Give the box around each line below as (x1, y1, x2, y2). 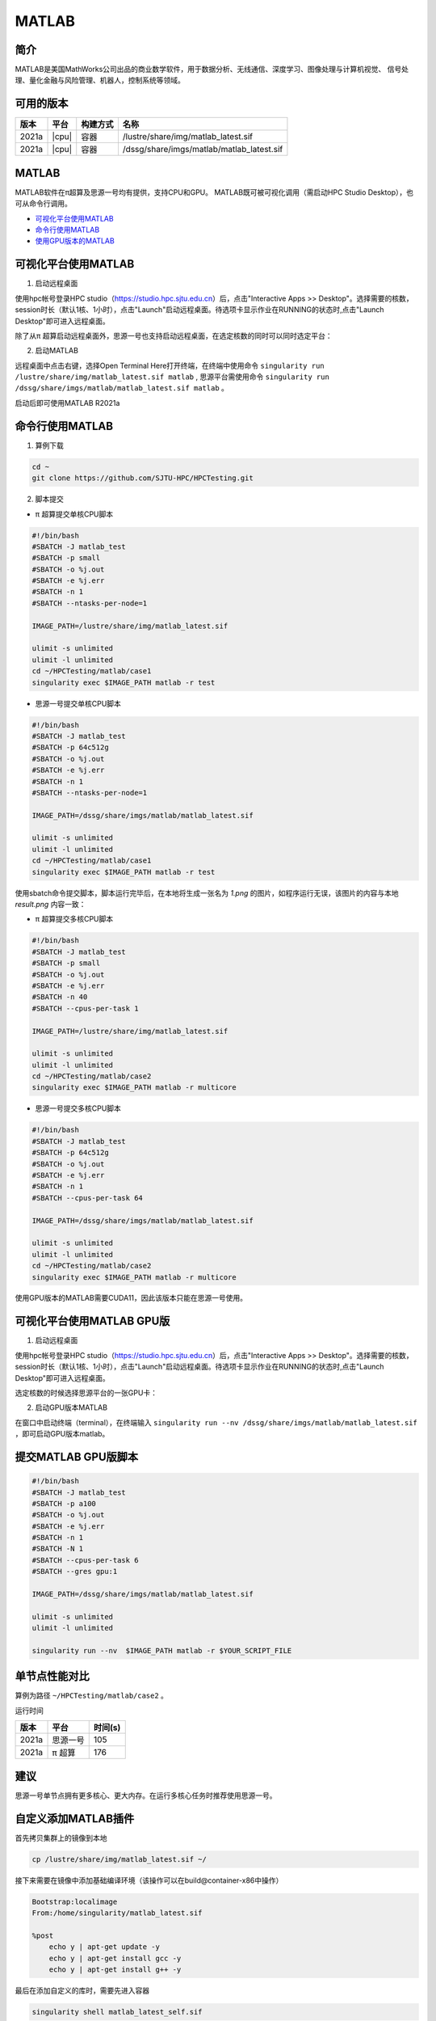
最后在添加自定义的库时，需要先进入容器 (15, 1985, 149, 1995)
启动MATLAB (35, 346, 78, 356)
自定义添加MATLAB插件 (15, 1812, 135, 1825)
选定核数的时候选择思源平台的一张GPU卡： (15, 1387, 157, 1398)
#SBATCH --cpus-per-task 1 (31, 1003, 139, 1013)
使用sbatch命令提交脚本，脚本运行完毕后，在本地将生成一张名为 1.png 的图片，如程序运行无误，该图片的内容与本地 (15, 888, 399, 897)
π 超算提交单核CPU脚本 (35, 509, 113, 519)
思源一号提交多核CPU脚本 (35, 1103, 121, 1113)
